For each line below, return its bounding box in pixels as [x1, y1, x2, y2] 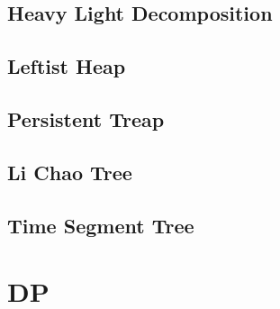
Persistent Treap [7, 105, 165, 132]
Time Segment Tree [7, 211, 194, 239]
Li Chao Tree [7, 158, 132, 186]
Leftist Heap [7, 52, 126, 80]
